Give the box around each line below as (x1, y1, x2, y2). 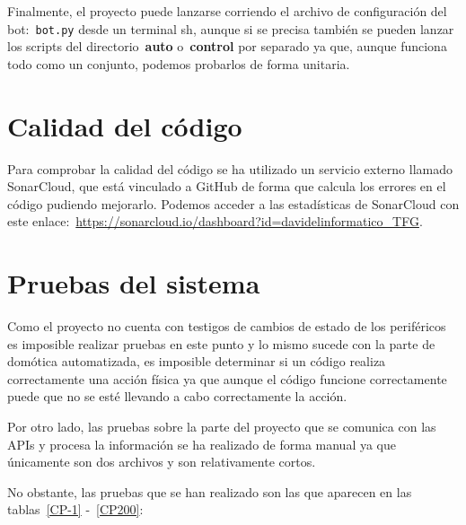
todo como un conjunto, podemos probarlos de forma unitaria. (7, 54, 350, 73)
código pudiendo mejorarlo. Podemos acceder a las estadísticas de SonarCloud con (7, 194, 460, 213)
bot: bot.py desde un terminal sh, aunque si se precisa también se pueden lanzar (7, 19, 454, 38)
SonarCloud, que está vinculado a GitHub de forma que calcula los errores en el (7, 177, 446, 196)
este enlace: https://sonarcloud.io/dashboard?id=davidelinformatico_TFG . (7, 212, 423, 231)
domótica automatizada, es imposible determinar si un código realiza (7, 352, 386, 371)
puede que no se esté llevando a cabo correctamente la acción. (7, 387, 347, 406)
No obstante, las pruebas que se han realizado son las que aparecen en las (7, 482, 412, 501)
